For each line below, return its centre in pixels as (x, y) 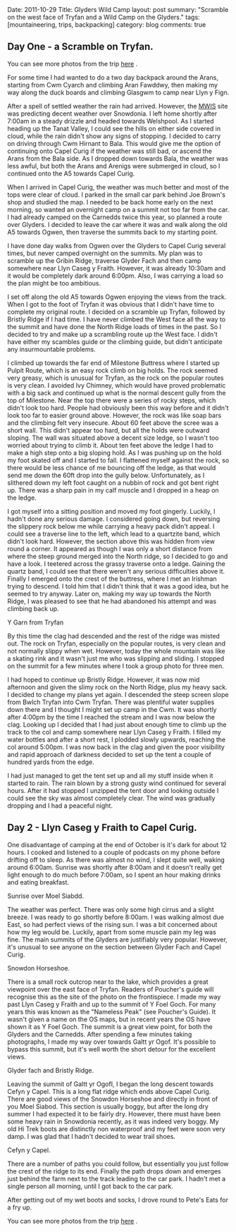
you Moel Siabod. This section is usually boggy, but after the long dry (108, 1106)
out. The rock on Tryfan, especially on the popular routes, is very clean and (117, 643)
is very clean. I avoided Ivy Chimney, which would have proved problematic (117, 385)
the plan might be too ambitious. (54, 283)
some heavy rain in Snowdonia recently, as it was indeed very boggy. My (113, 1121)
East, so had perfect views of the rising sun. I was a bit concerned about (112, 924)
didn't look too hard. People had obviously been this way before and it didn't (118, 407)
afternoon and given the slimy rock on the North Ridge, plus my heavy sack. (117, 687)
